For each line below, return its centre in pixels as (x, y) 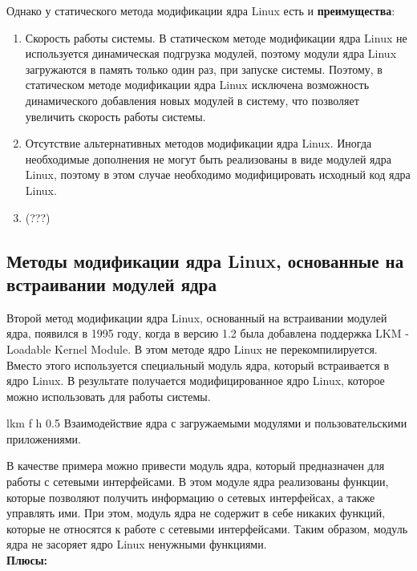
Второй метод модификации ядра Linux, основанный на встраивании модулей (197, 317)
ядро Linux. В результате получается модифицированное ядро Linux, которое (196, 381)
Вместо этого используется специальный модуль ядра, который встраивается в (198, 364)
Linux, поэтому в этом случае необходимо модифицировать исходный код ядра (218, 174)
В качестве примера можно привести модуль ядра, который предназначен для (196, 466)
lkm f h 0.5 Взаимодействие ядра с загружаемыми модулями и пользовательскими (207, 423)
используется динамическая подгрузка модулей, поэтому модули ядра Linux (211, 53)
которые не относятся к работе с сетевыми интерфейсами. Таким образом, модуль (207, 528)
